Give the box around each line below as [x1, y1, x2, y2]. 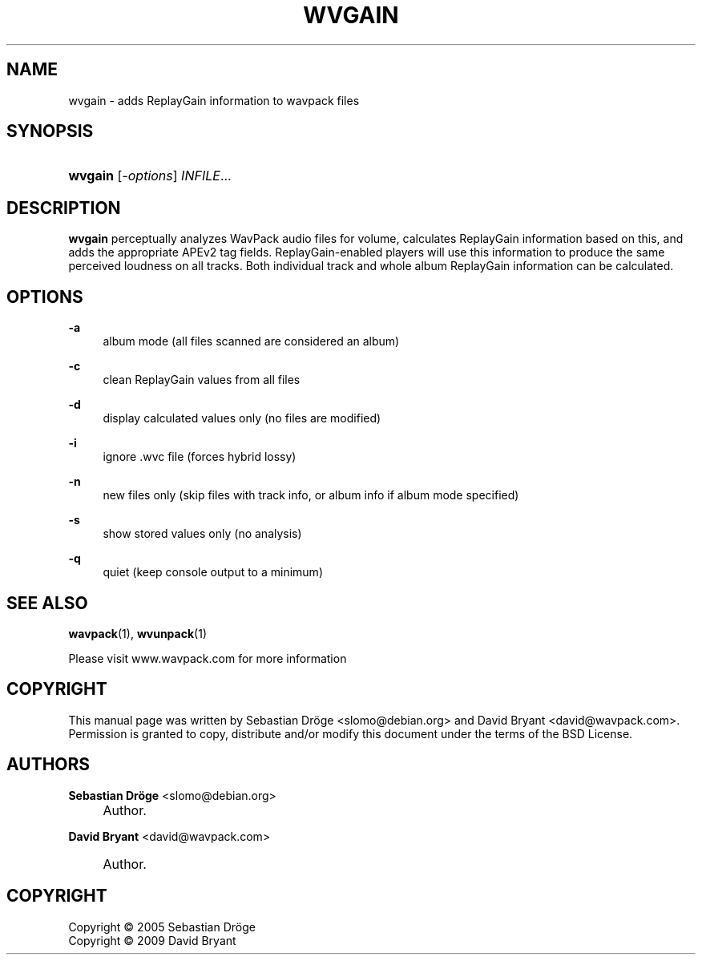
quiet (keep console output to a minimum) [103, 565, 323, 579]
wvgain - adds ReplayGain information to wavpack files [68, 93, 360, 107]
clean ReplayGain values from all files [103, 373, 301, 387]
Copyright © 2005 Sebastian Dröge [68, 919, 256, 934]
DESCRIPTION [6, 197, 121, 218]
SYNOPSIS [6, 121, 94, 142]
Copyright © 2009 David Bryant [68, 933, 236, 947]
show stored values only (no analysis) [103, 527, 302, 541]
